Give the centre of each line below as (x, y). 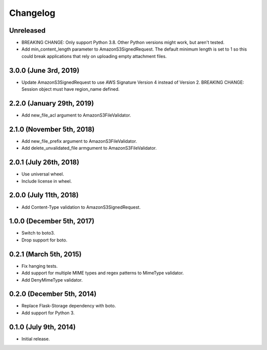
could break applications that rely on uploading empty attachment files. (94, 56)
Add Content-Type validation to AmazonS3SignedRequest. (81, 207)
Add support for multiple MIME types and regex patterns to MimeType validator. (103, 273)
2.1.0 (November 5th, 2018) (52, 129)
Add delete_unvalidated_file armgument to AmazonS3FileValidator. (89, 148)
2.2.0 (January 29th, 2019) (51, 103)
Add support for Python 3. (48, 313)
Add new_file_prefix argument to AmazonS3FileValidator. (79, 141)
